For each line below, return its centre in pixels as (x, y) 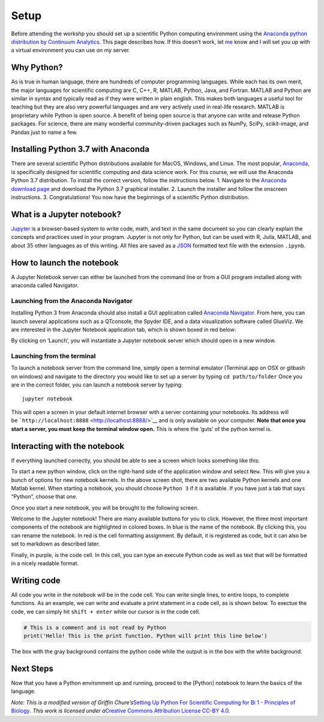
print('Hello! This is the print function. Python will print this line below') (145, 636)
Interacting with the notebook (68, 446)
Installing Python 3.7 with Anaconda (80, 149)
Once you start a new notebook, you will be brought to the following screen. (105, 508)
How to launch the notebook (65, 263)
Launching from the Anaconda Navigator (72, 301)
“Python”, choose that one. (44, 497)
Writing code (36, 580)
